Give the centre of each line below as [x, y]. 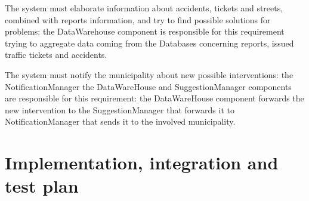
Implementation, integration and [142, 163]
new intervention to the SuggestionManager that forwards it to [120, 109]
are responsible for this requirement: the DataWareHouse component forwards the [154, 98]
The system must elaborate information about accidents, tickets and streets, [144, 8]
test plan [42, 186]
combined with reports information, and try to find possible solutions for [138, 19]
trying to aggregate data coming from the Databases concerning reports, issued [149, 43]
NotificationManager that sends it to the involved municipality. [120, 121]
